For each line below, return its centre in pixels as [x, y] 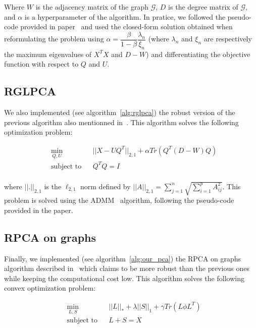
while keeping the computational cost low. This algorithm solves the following [124, 278]
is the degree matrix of [203, 7]
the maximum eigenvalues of [48, 54]
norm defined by [106, 186]
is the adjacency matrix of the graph [92, 7]
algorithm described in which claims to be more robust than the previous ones [127, 268]
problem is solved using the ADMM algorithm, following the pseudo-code [119, 200]
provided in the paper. [39, 210]
